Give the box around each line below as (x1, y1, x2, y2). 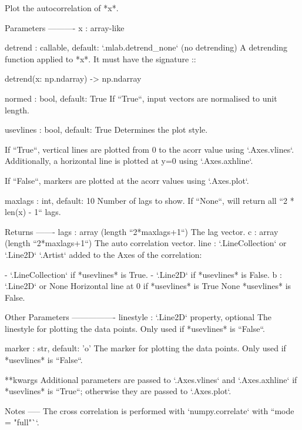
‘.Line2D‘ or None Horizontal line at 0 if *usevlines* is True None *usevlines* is (5, 280, 291, 292)
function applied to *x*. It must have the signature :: (5, 52, 196, 65)
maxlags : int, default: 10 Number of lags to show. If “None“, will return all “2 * (5, 194, 294, 206)
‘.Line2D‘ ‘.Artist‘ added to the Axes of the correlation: (5, 248, 202, 260)
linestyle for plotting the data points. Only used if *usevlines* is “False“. (5, 322, 265, 334)
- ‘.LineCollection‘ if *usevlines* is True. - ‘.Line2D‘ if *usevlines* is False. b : (5, 268, 282, 280)
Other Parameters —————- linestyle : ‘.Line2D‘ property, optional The (5, 311, 272, 323)
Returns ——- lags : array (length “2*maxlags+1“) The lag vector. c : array (5, 225, 278, 237)
